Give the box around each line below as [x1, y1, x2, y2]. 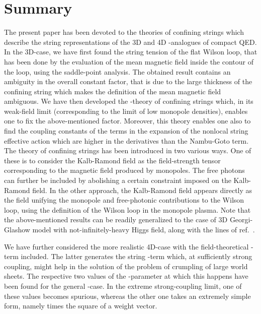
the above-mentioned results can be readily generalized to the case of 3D [4, 214, 228, 225]
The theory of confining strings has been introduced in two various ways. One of [4, 145, 251, 156]
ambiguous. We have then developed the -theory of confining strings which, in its [4, 96, 253, 106]
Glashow [4, 224, 30, 234]
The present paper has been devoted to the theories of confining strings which [4, 27, 244, 37]
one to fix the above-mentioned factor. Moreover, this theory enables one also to [4, 115, 251, 126]
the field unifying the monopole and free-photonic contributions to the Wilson [4, 195, 244, 205]
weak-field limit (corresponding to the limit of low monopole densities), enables [4, 105, 248, 116]
